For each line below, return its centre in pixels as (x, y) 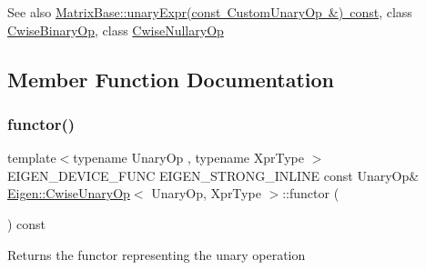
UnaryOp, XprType (206, 193)
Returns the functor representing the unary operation (157, 254)
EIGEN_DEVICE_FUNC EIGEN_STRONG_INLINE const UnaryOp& (213, 175)
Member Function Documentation (171, 79)
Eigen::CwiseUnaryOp (69, 193)
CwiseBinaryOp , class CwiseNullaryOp (116, 30)
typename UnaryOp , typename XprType (188, 158)
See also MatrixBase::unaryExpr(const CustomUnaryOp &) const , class (210, 12)
